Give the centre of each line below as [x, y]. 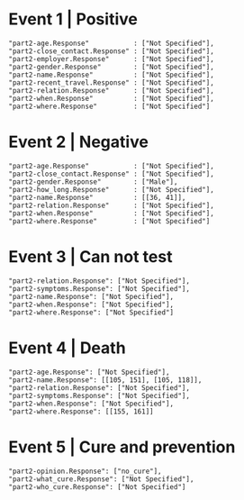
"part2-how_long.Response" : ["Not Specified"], [112, 189]
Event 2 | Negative [79, 142]
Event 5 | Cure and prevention [122, 447]
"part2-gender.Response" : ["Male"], [93, 182]
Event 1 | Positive [73, 19]
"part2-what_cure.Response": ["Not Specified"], [101, 479]
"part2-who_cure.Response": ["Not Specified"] [97, 486]
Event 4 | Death [68, 348]
